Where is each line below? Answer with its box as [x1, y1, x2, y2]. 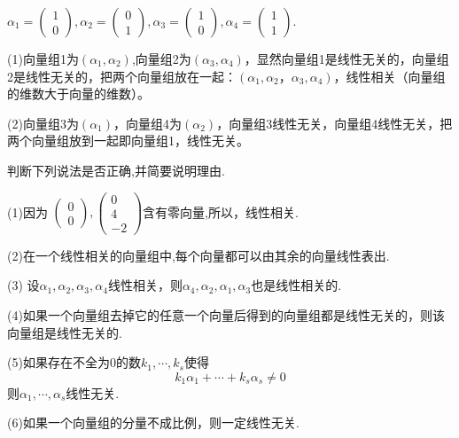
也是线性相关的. [251, 276, 342, 294]
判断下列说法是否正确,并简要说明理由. [7, 160, 225, 179]
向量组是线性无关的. [7, 323, 122, 341]
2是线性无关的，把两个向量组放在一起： [7, 66, 237, 85]
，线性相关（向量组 [333, 66, 446, 85]
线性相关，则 [107, 276, 183, 294]
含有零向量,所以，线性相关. [143, 202, 299, 221]
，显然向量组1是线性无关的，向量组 [244, 50, 449, 67]
